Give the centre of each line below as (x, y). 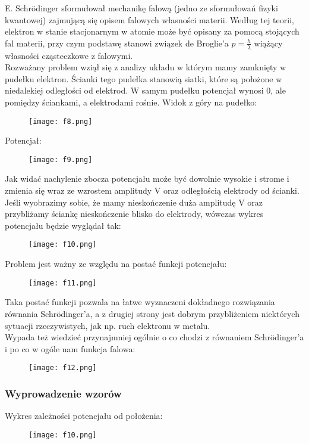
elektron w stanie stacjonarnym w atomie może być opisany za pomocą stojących (152, 31)
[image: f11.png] (63, 283)
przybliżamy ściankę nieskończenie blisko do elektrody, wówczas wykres (134, 214)
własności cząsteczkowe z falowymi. (69, 55)
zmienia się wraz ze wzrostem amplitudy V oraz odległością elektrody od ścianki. (152, 190)
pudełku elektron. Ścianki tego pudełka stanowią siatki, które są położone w (144, 78)
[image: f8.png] (61, 121)
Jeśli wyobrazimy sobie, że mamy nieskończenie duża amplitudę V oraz (134, 202)
